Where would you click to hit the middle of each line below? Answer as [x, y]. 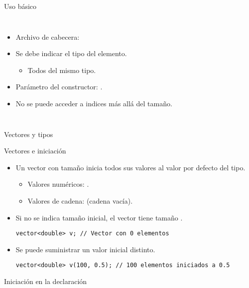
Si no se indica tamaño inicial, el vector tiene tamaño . [99, 217]
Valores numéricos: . [58, 184]
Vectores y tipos [29, 134]
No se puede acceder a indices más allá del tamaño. [94, 103]
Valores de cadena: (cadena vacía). [80, 200]
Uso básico [20, 6]
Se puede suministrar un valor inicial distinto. [85, 249]
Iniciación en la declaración [46, 281]
